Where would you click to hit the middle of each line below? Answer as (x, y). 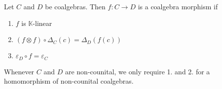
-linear (42, 23)
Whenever (19, 71)
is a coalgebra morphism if (178, 6)
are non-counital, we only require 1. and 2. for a (137, 71)
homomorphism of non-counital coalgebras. (69, 81)
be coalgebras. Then (75, 6)
